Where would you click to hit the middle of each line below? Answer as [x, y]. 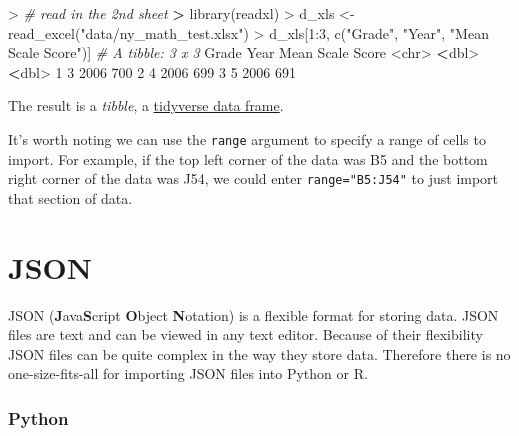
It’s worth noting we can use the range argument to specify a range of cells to [247, 138]
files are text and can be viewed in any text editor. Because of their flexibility [245, 334]
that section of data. [70, 197]
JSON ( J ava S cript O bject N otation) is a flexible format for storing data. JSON [253, 314]
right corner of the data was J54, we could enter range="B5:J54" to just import [253, 178]
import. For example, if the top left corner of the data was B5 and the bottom [248, 158]
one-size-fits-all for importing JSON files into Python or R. [188, 373]
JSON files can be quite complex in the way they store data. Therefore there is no [259, 353]
